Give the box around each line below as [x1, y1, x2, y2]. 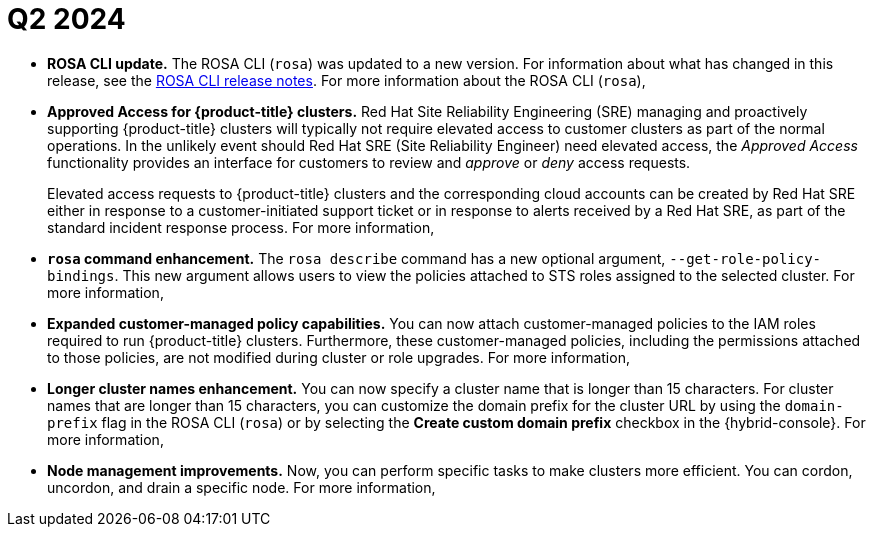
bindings [47, 267, 115, 284]
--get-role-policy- [669, 250, 822, 267]
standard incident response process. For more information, [47, 218, 435, 236]
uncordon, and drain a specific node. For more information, [47, 478, 436, 496]
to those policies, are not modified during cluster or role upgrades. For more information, [47, 348, 630, 366]
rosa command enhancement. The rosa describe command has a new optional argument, [47, 249, 666, 267]
